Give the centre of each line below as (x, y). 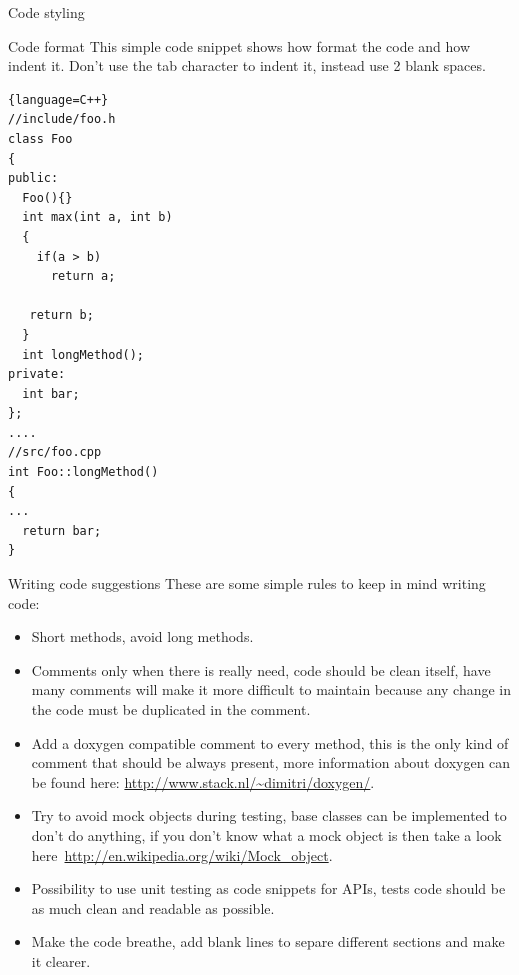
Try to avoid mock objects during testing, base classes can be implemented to (269, 815)
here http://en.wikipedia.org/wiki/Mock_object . (182, 854)
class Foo (40, 138)
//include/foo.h (62, 119)
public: (33, 178)
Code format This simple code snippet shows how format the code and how (239, 45)
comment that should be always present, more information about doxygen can (271, 762)
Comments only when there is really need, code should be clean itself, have (261, 669)
